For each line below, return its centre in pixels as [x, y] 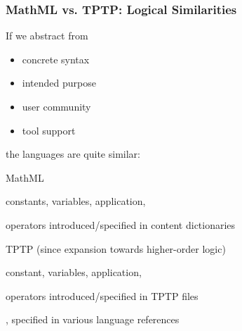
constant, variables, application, [74, 272]
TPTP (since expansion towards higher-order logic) [116, 248]
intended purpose [59, 83]
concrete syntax [56, 59]
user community [56, 106]
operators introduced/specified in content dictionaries [121, 224]
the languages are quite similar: [73, 154]
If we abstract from [47, 36]
